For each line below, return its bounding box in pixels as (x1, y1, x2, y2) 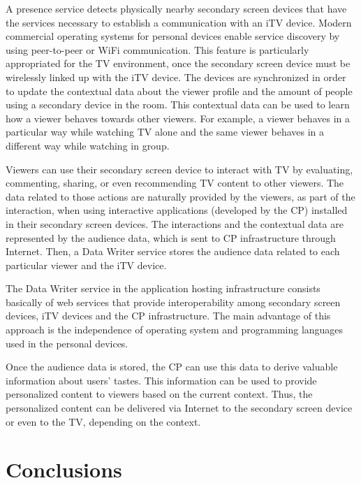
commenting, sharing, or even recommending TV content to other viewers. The (6, 175, 344, 190)
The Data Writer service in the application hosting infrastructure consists (6, 281, 321, 296)
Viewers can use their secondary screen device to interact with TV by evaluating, (6, 161, 353, 176)
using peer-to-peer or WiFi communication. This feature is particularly (6, 42, 309, 57)
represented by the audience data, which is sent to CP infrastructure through (6, 230, 336, 245)
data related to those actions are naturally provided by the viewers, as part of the (6, 189, 355, 203)
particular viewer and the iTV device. (6, 257, 167, 272)
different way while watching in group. (6, 138, 170, 152)
